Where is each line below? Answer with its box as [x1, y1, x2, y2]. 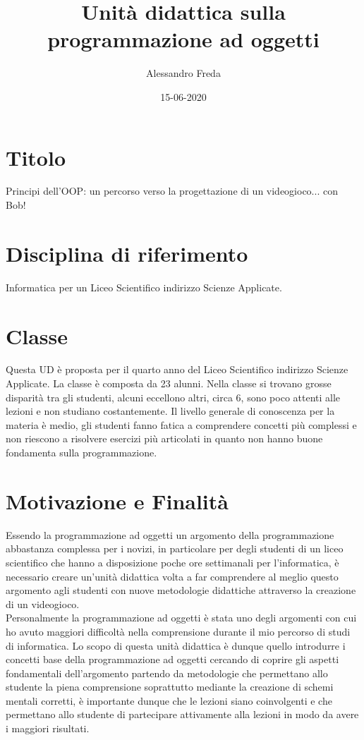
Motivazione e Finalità [6, 486, 229, 515]
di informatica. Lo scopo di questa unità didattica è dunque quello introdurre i [6, 638, 346, 653]
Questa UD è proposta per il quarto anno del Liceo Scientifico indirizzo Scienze [6, 362, 348, 377]
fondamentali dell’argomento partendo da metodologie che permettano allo [6, 665, 328, 680]
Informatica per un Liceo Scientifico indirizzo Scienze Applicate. [6, 279, 282, 294]
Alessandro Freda [146, 66, 221, 80]
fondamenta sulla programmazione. [6, 445, 157, 460]
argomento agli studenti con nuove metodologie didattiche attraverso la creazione [6, 583, 356, 598]
